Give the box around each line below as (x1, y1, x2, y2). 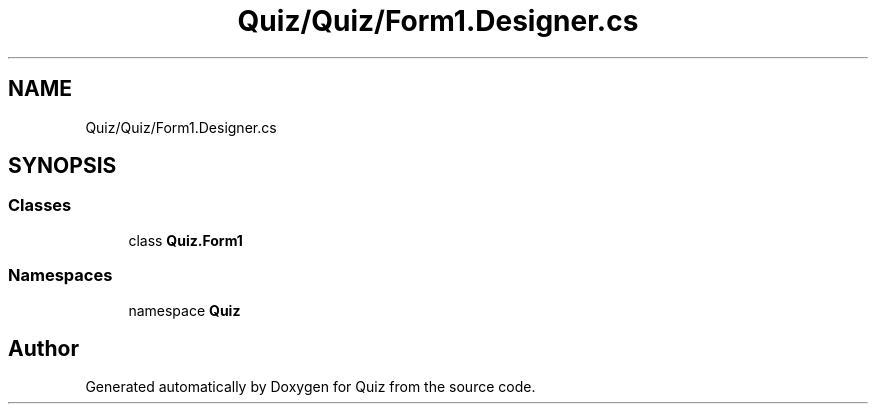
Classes (8, 195, 72, 216)
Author (8, 335, 79, 361)
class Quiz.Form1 (128, 231, 243, 249)
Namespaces (8, 265, 113, 286)
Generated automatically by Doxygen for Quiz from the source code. (85, 378, 536, 396)
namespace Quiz (128, 301, 241, 319)
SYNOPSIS (8, 153, 117, 179)
